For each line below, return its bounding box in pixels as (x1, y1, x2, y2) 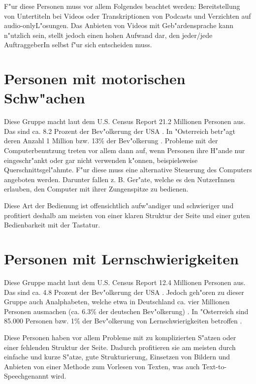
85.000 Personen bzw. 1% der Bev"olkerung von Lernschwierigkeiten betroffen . (4, 316, 242, 326)
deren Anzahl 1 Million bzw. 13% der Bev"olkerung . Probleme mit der (4, 135, 218, 146)
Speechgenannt (4, 371, 49, 381)
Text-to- (202, 361, 227, 371)
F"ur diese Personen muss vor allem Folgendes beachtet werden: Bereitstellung (4, 1, 240, 11)
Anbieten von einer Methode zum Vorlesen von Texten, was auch (4, 361, 200, 371)
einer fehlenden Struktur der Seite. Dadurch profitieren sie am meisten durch (4, 342, 236, 352)
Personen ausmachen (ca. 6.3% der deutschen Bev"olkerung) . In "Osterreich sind (4, 306, 249, 316)
